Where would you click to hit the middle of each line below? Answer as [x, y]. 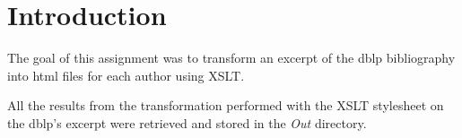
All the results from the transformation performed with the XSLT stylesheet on [226, 105]
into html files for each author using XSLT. [126, 75]
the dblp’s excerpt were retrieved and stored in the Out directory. [187, 122]
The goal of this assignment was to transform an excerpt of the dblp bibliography [231, 58]
